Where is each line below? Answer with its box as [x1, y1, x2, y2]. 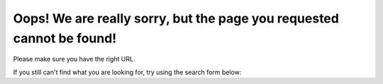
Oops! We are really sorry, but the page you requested [13, 11, 340, 26]
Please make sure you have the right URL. [13, 55, 135, 64]
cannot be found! [13, 30, 117, 46]
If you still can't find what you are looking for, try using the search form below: [13, 68, 242, 76]
